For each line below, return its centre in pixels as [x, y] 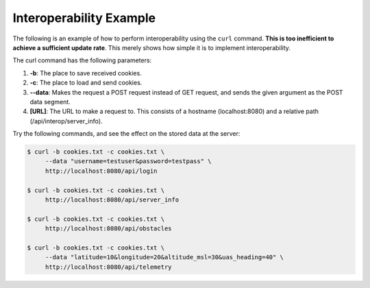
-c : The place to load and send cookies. [86, 83]
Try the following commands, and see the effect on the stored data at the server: [126, 134]
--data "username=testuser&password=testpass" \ [128, 161]
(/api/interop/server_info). [66, 121]
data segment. [50, 101]
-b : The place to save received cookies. [86, 73]
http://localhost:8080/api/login [101, 171]
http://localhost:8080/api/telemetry [108, 267]
